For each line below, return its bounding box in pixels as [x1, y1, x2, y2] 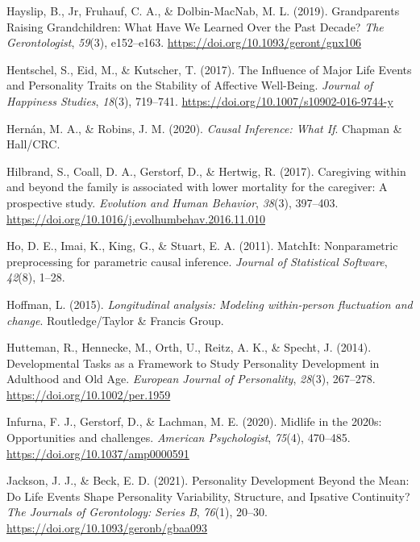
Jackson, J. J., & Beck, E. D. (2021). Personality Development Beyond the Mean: [6, 472, 410, 489]
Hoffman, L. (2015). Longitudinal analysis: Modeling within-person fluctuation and [6, 295, 413, 312]
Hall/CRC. [6, 135, 60, 152]
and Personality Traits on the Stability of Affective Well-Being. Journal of [6, 77, 373, 94]
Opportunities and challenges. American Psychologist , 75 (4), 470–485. [6, 429, 351, 446]
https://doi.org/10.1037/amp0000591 [6, 444, 189, 461]
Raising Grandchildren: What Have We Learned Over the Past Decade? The [6, 18, 384, 35]
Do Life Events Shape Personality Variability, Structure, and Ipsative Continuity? [6, 487, 410, 504]
